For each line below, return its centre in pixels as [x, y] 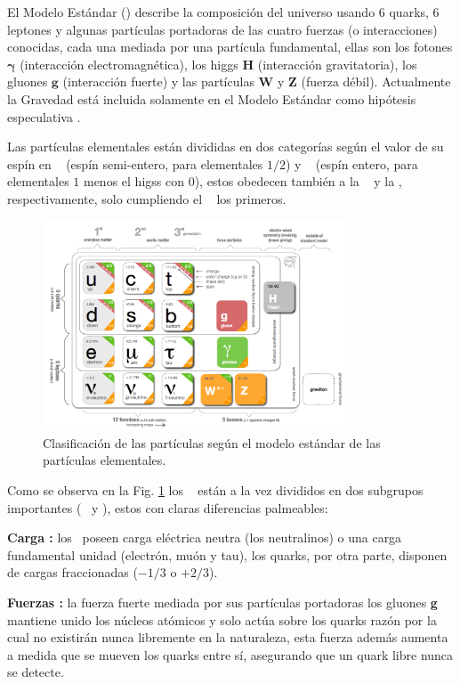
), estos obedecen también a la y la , [298, 181]
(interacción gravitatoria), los [337, 64]
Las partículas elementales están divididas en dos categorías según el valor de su [226, 147]
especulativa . [44, 116]
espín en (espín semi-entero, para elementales [135, 163]
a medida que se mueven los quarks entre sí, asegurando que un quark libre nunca [230, 654]
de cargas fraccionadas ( [73, 572]
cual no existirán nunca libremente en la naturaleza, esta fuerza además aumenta [228, 637]
